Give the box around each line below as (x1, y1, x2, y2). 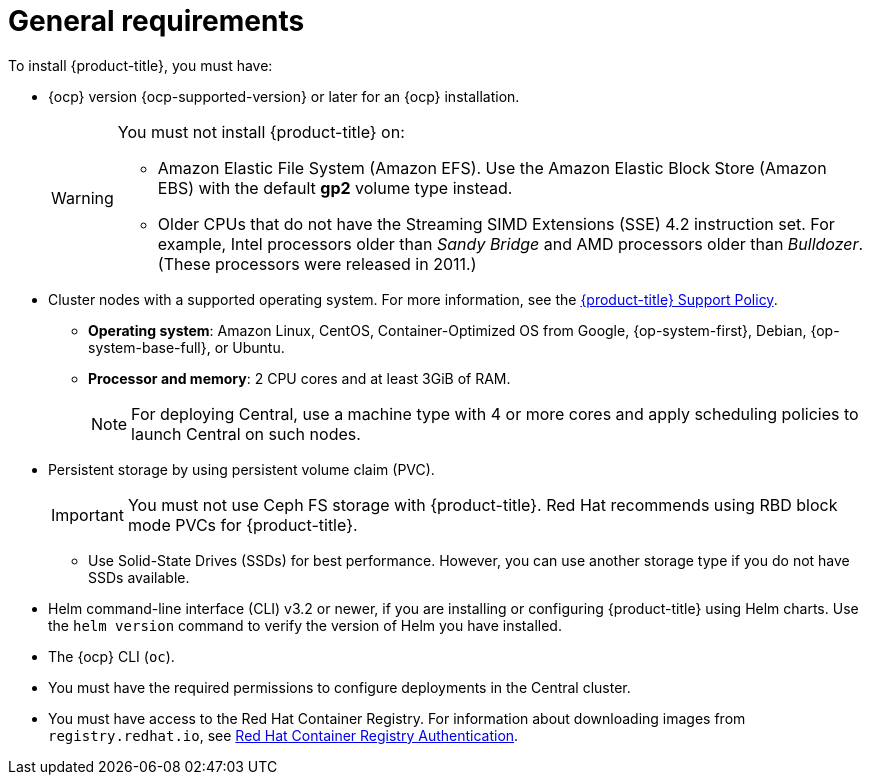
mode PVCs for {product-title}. (127, 514, 358, 535)
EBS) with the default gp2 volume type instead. (157, 177, 513, 198)
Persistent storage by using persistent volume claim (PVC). (48, 460, 435, 478)
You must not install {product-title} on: (117, 121, 405, 142)
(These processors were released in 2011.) (157, 253, 477, 274)
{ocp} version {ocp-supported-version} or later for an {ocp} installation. (48, 87, 520, 105)
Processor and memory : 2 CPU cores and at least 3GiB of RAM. (88, 369, 511, 387)
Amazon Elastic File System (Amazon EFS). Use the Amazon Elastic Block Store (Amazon (157, 157, 827, 178)
